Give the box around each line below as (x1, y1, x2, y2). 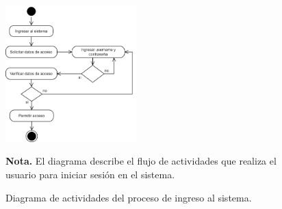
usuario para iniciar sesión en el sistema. (5, 167, 175, 181)
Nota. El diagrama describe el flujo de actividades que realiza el (5, 154, 277, 168)
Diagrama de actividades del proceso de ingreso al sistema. (5, 190, 252, 204)
